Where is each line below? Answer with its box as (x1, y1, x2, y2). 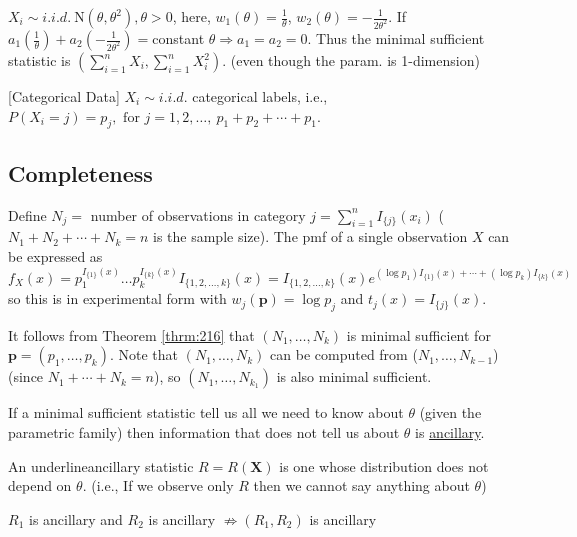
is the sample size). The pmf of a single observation (152, 226, 468, 247)
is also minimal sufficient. (276, 366, 432, 387)
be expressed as (8, 245, 103, 266)
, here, (172, 6, 211, 26)
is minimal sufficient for (346, 324, 491, 345)
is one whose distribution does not (279, 455, 489, 476)
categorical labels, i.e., (192, 86, 328, 106)
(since (8, 366, 44, 387)
